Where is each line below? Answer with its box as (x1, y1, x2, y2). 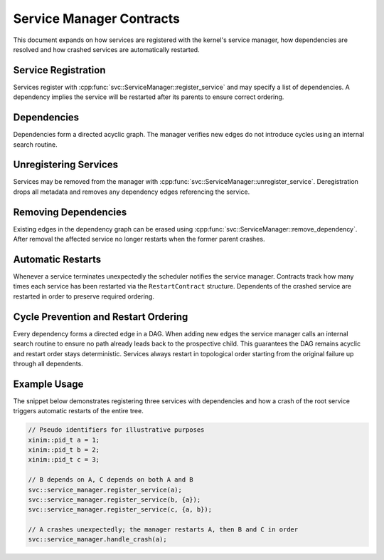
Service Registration (13, 64, 106, 76)
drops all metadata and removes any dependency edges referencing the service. (13, 187, 250, 196)
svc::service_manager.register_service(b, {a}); (28, 495, 201, 504)
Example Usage (13, 378, 84, 390)
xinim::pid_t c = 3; (28, 456, 100, 464)
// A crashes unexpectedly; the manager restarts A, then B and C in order (28, 526, 299, 534)
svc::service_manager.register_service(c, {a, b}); (28, 506, 213, 514)
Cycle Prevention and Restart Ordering (13, 311, 188, 323)
